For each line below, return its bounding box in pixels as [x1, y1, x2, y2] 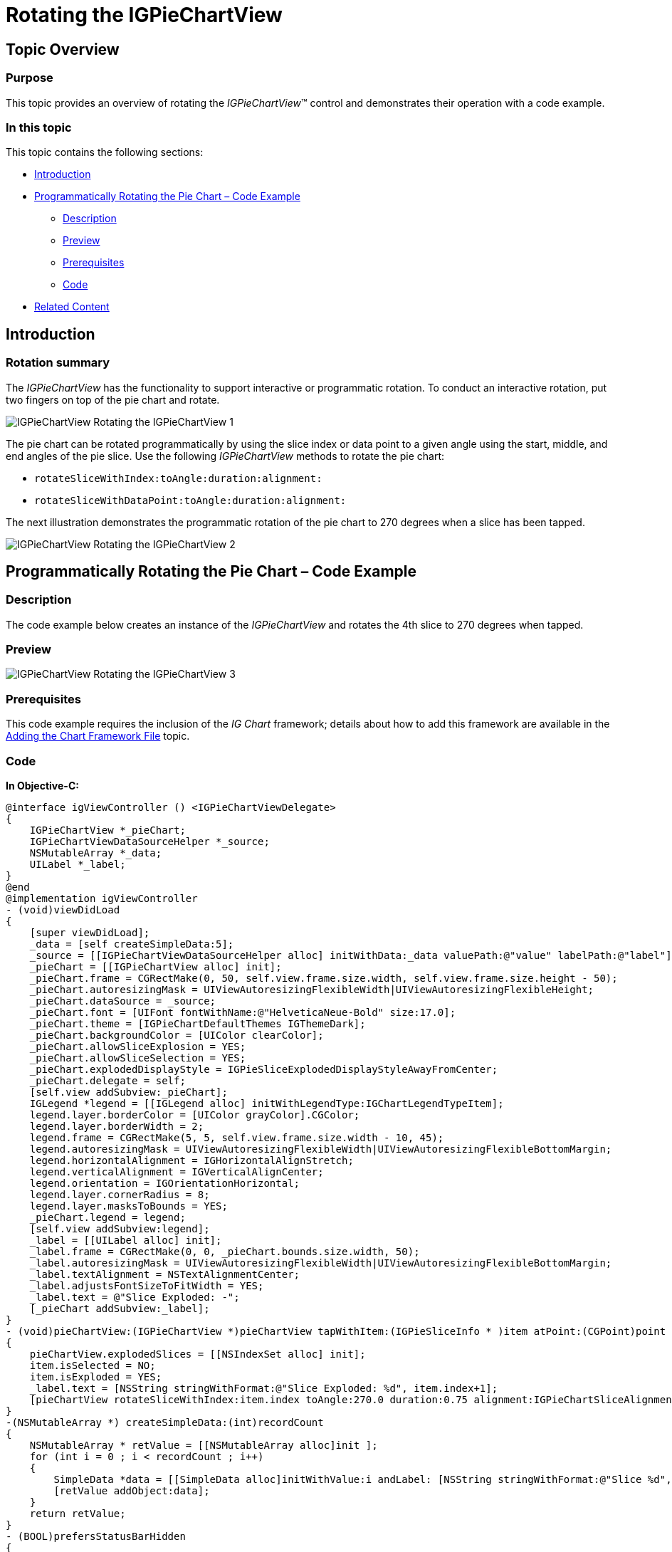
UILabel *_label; [29, 858, 126, 870]
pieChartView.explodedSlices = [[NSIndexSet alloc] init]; [29, 1348, 366, 1360]
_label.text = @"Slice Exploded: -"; [29, 1291, 240, 1303]
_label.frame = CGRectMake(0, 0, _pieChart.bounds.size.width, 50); [29, 1245, 420, 1257]
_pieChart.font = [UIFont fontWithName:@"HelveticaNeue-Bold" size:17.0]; [29, 1006, 456, 1018]
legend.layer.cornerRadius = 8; [29, 1188, 210, 1200]
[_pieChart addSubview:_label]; [29, 1302, 210, 1314]
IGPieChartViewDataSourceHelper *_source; [29, 835, 270, 847]
